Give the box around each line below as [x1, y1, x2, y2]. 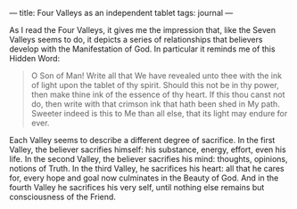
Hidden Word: [9, 53, 61, 63]
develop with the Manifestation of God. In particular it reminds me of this [9, 44, 276, 54]
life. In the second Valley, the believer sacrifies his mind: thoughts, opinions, [9, 154, 288, 164]
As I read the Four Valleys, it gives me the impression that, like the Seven [9, 25, 276, 35]
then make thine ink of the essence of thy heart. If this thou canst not [30, 89, 285, 100]
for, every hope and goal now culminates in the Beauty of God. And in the [9, 173, 279, 183]
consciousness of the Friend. [9, 191, 116, 202]
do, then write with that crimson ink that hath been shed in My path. [30, 99, 281, 109]
